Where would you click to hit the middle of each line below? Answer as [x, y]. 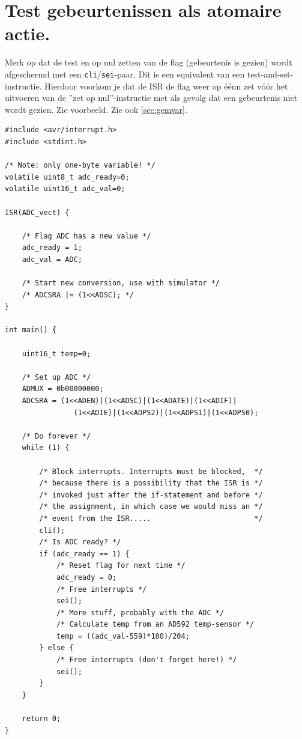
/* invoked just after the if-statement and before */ [151, 495]
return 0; [41, 719]
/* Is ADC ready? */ [80, 542]
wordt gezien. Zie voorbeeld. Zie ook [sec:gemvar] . [96, 109]
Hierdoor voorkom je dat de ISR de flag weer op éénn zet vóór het [166, 86]
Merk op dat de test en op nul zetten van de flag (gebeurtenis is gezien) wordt [149, 62]
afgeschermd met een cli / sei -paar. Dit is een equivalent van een [125, 74]
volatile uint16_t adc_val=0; [65, 189]
